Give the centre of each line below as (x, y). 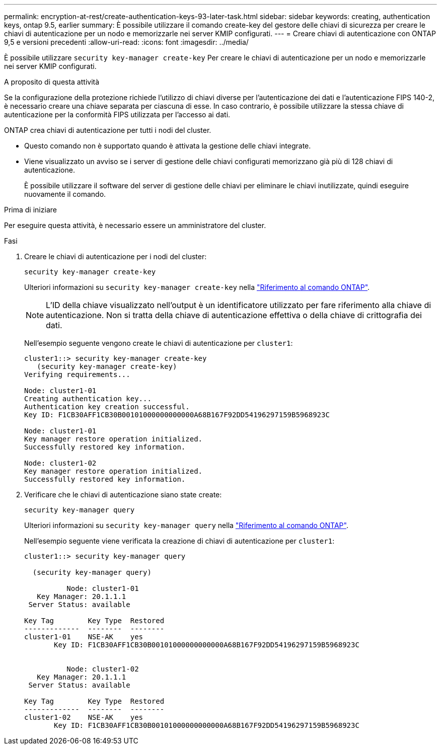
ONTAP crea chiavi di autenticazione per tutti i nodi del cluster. (108, 130)
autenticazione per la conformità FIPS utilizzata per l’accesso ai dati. (117, 115)
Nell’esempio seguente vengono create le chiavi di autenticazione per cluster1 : (159, 343)
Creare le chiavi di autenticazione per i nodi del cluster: (116, 256)
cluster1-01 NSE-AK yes (84, 637)
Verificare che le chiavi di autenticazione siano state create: (123, 495)
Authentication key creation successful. (107, 407)
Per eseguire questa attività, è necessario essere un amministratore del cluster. (135, 225)
